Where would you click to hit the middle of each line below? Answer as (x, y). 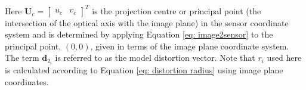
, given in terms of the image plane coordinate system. (190, 46)
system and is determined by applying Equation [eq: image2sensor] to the (139, 34)
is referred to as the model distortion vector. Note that (155, 58)
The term (22, 58)
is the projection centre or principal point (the (177, 10)
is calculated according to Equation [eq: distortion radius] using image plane (144, 70)
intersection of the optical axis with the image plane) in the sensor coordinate (147, 22)
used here (284, 58)
